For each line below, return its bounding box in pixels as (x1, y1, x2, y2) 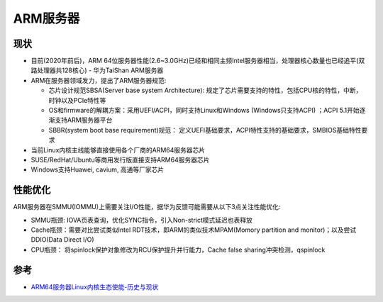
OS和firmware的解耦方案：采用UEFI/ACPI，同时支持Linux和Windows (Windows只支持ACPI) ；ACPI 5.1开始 (48, 106, 360, 115)
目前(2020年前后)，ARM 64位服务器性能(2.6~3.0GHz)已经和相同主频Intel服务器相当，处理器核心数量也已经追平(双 (30, 57, 365, 65)
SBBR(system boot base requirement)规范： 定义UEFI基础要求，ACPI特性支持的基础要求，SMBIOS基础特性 (48, 125, 362, 134)
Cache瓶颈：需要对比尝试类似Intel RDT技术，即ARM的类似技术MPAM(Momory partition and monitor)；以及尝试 (30, 225, 357, 234)
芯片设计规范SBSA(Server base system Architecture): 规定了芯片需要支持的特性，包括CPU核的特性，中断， (48, 86, 362, 95)
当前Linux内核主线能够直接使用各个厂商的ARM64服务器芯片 (30, 145, 206, 154)
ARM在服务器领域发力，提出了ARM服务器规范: (30, 76, 167, 84)
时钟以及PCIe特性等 (48, 96, 106, 104)
